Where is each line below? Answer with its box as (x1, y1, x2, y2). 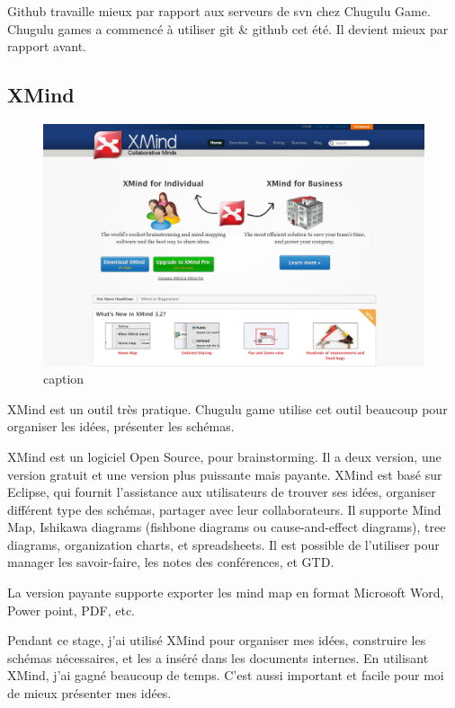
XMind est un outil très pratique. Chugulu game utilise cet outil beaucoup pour (7, 399, 448, 418)
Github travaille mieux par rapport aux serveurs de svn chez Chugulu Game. (7, 2, 431, 20)
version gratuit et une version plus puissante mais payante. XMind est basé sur (7, 465, 442, 483)
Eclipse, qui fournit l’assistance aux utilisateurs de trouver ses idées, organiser (7, 482, 436, 501)
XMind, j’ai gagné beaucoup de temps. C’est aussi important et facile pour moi (7, 666, 444, 685)
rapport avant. (7, 37, 86, 56)
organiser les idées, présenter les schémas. (7, 417, 235, 436)
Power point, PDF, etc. (7, 600, 135, 619)
